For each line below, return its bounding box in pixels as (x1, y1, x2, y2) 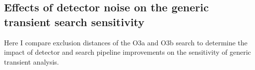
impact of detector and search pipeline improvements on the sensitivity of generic (4, 47, 251, 57)
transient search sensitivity (4, 14, 145, 29)
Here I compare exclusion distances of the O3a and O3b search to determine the (4, 37, 248, 47)
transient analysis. (4, 56, 59, 67)
